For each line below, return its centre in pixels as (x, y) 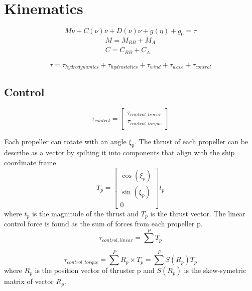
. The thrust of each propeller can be (192, 141)
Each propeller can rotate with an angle (65, 141)
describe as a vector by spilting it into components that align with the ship (119, 153)
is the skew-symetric (215, 270)
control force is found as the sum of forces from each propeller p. (103, 224)
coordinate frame (30, 162)
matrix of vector (29, 281)
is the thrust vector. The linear (198, 213)
